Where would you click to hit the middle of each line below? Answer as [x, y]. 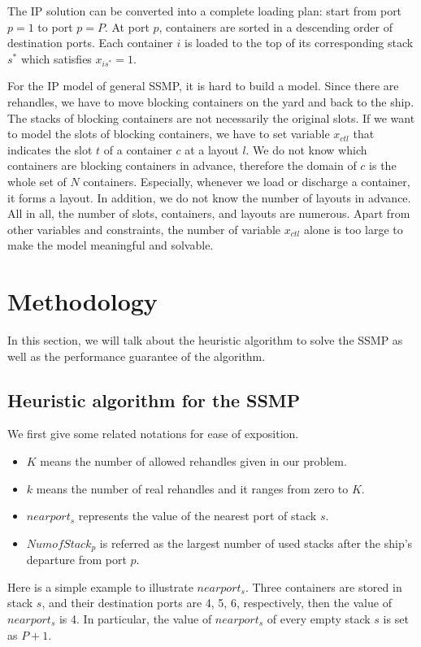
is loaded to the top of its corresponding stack [299, 43]
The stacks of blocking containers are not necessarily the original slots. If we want [211, 117]
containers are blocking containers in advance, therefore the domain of [182, 165]
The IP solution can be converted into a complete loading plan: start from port [205, 11]
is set [396, 619]
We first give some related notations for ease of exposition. [153, 434]
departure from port [76, 560]
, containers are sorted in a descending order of [276, 26]
